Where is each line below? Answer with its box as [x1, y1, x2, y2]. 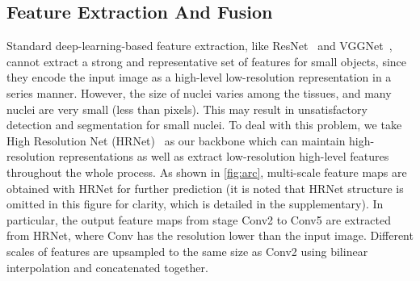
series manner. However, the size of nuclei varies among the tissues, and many [6, 84, 392, 101]
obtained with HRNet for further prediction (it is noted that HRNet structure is [6, 179, 404, 196]
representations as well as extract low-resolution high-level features [58, 148, 389, 165]
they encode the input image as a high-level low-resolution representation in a [6, 69, 392, 86]
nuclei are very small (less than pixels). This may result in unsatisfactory [6, 100, 367, 117]
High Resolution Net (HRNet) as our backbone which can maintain [6, 132, 346, 149]
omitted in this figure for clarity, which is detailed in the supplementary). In [6, 195, 384, 212]
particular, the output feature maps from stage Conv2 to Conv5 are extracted [6, 211, 391, 228]
